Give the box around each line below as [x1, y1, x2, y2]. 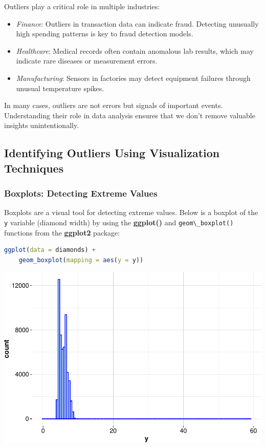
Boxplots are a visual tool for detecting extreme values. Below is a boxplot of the [4, 207, 258, 218]
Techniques [4, 160, 64, 176]
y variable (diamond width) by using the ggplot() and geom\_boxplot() [4, 217, 234, 227]
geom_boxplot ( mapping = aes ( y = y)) [18, 256, 144, 264]
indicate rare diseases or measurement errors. [16, 55, 158, 66]
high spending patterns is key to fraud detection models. [16, 28, 193, 39]
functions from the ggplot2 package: [4, 227, 120, 238]
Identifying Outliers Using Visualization [4, 145, 220, 161]
